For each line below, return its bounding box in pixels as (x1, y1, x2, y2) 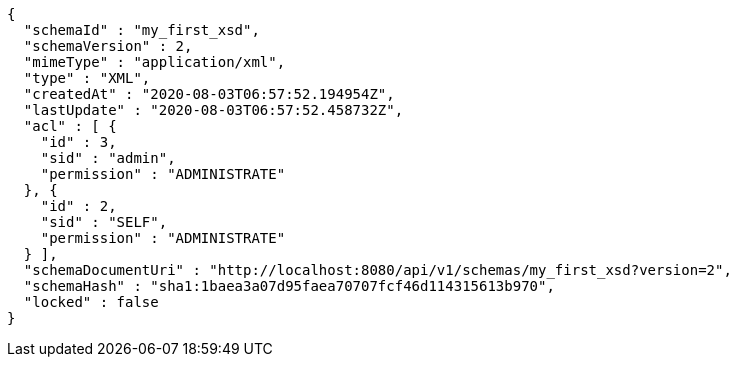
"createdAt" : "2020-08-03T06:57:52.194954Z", (23, 86, 395, 102)
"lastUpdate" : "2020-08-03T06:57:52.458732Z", (23, 102, 404, 118)
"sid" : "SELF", (40, 214, 168, 230)
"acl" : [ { (23, 118, 117, 134)
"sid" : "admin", (40, 150, 176, 166)
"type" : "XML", (23, 70, 151, 86)
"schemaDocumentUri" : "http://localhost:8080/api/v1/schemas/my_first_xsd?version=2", (23, 262, 732, 278)
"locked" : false (23, 294, 159, 310)
